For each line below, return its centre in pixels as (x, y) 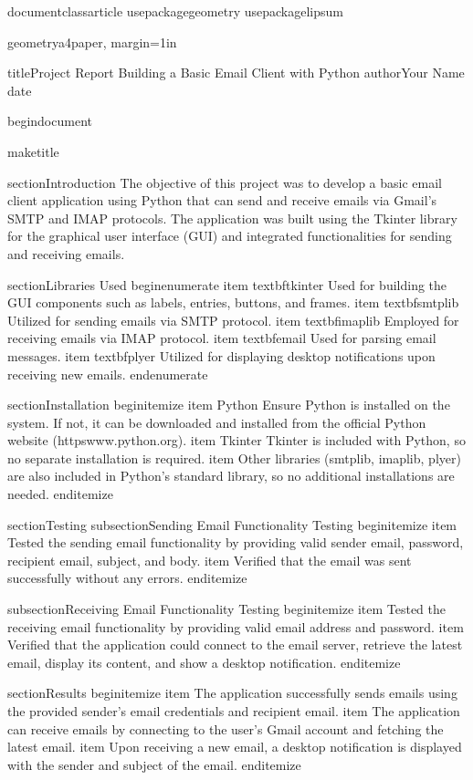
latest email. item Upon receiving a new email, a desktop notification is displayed (235, 747)
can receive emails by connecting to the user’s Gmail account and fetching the (226, 728)
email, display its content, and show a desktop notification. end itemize (204, 662)
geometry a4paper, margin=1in (92, 42)
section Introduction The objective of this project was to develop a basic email (225, 182)
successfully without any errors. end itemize (127, 578)
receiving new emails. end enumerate (108, 374)
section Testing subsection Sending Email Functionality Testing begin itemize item (232, 524)
